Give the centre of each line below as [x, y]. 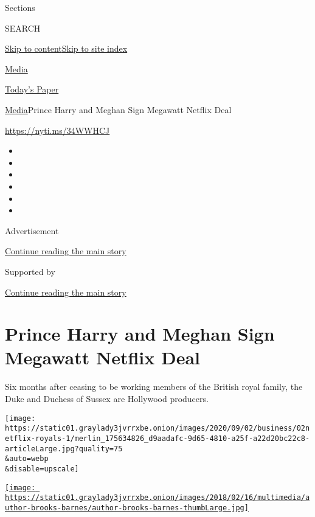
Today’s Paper [32, 89]
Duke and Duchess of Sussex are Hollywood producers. [107, 398]
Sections [20, 7]
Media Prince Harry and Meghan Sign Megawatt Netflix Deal [118, 109]
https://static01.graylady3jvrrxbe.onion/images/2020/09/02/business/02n [157, 429]
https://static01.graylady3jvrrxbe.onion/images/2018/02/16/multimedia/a [157, 498]
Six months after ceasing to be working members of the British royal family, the [154, 387]
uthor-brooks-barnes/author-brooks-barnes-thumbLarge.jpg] [127, 508]
